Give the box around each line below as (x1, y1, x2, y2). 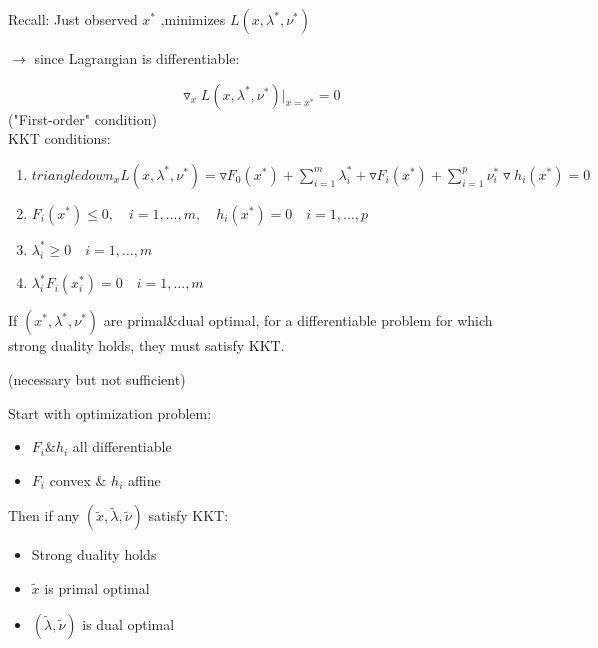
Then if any (8, 505, 80, 526)
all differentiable (72, 436, 172, 457)
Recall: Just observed (8, 9, 138, 29)
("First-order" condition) (8, 108, 157, 129)
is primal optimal (44, 577, 150, 598)
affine (127, 469, 161, 490)
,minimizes (160, 9, 226, 29)
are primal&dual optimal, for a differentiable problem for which (103, 310, 493, 331)
